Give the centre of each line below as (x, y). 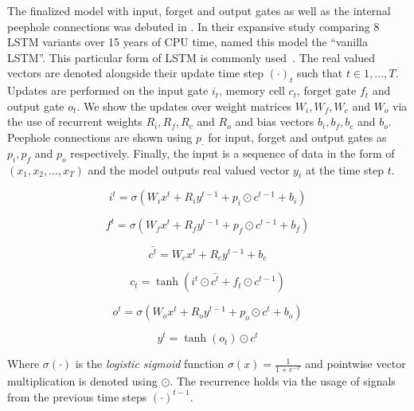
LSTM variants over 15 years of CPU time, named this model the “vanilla (187, 42)
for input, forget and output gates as (297, 137)
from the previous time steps (77, 396)
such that (320, 73)
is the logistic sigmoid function (150, 364)
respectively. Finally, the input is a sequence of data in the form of (232, 153)
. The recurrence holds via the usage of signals (283, 381)
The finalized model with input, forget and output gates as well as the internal (199, 10)
